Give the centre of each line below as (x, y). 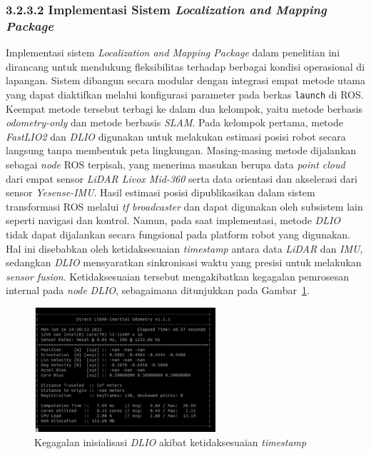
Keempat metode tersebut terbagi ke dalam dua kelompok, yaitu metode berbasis (184, 108)
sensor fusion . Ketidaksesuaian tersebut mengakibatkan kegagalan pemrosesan (177, 276)
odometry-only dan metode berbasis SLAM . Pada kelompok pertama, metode (174, 122)
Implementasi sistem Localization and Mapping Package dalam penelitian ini (173, 52)
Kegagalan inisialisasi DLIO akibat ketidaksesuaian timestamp (171, 442)
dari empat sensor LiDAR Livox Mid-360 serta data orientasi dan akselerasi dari (182, 178)
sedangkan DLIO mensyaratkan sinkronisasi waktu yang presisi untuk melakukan (184, 262)
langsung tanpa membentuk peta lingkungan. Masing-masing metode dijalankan (181, 150)
